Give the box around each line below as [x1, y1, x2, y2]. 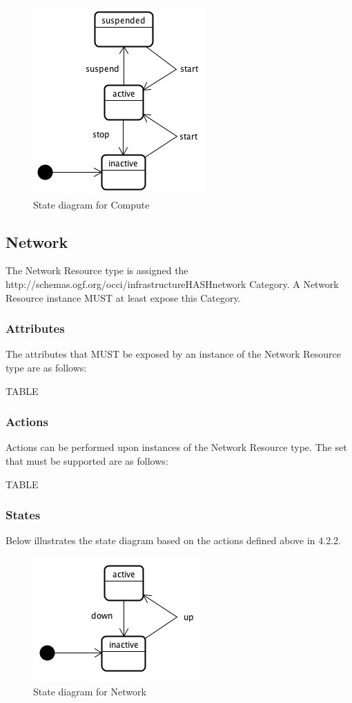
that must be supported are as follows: [6, 453, 168, 468]
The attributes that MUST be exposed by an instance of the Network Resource [6, 347, 341, 361]
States [6, 506, 41, 523]
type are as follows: [6, 360, 87, 374]
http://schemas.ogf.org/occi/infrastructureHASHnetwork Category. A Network [6, 276, 339, 291]
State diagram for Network [33, 684, 146, 698]
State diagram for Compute [33, 197, 150, 211]
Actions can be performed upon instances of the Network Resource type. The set [6, 440, 347, 454]
